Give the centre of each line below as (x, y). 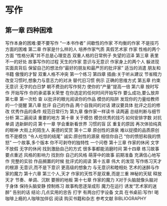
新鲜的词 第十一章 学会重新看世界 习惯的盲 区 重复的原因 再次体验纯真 (90, 124)
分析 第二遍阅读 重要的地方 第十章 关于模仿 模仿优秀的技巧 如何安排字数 (79, 118)
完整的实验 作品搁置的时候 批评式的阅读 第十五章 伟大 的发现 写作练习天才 (86, 161)
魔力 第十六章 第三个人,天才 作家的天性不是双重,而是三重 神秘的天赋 (83, 174)
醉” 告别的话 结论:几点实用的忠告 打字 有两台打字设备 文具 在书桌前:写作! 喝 (82, 192)
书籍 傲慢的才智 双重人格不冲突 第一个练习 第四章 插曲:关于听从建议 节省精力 (83, 74)
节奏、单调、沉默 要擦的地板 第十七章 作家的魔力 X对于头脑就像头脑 (84, 180)
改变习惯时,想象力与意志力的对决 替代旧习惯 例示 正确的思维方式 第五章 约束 (83, 80)
